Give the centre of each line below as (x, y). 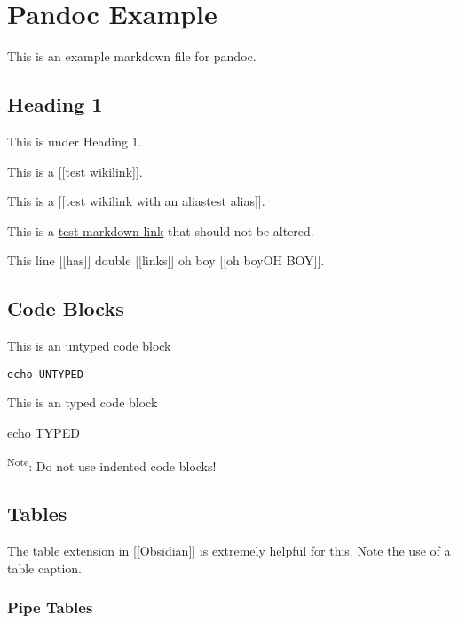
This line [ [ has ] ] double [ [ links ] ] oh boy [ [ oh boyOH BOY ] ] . (166, 260)
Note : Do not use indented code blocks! (112, 464)
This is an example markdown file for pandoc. (132, 56)
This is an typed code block (83, 402)
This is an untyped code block (89, 346)
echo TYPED (43, 432)
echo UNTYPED (45, 374)
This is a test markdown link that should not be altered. (161, 230)
